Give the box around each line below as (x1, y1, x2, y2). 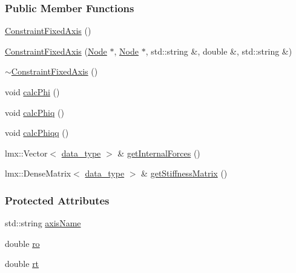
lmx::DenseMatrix (5, 167, 71, 180)
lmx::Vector (5, 146, 48, 159)
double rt (5, 257, 39, 270)
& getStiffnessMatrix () (141, 167, 228, 180)
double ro (5, 237, 40, 249)
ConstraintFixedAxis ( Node (5, 44, 107, 57)
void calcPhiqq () (5, 126, 69, 139)
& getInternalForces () (117, 146, 200, 159)
